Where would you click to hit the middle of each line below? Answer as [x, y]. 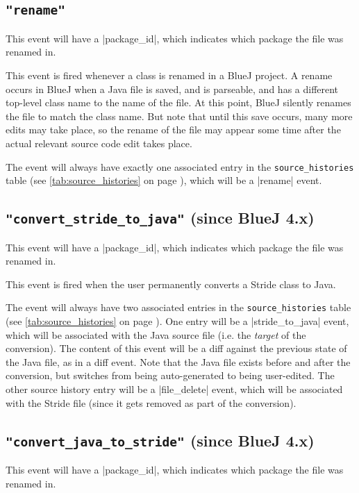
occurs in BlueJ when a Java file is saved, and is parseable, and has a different [172, 89]
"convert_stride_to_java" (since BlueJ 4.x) [160, 218]
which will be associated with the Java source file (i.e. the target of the [156, 334]
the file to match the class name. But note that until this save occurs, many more [179, 116]
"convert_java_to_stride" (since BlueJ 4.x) [160, 440]
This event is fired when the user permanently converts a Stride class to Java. [171, 284]
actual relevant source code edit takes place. [99, 143]
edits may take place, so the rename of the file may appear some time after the [173, 129]
